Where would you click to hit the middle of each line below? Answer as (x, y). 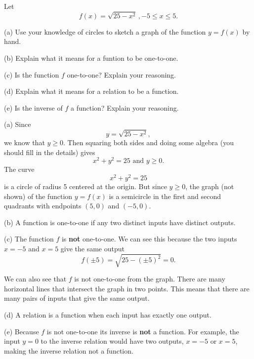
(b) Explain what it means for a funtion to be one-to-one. (91, 58)
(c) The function (29, 239)
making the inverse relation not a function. (69, 350)
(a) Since (18, 124)
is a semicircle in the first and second (165, 196)
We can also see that (35, 279)
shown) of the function (38, 196)
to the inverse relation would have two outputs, (112, 341)
